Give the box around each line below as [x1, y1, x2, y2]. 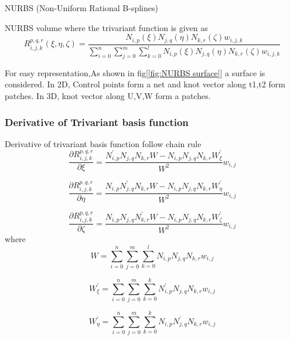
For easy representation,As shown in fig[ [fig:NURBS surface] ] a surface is [5, 66, 265, 79]
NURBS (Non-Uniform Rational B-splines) [5, 2, 158, 13]
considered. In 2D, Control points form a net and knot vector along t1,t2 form [5, 78, 285, 90]
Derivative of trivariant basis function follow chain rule [5, 137, 202, 149]
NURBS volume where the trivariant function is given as [5, 21, 208, 33]
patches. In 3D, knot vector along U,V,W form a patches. [5, 90, 211, 101]
